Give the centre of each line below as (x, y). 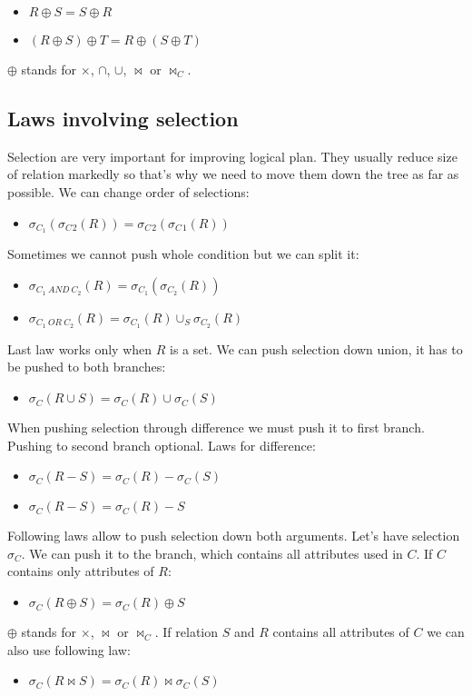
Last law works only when (80, 348)
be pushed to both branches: (87, 367)
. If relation (187, 632)
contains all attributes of (341, 632)
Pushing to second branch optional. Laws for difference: (162, 445)
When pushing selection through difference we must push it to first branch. (216, 428)
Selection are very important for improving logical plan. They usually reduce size (232, 156)
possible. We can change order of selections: (128, 191)
